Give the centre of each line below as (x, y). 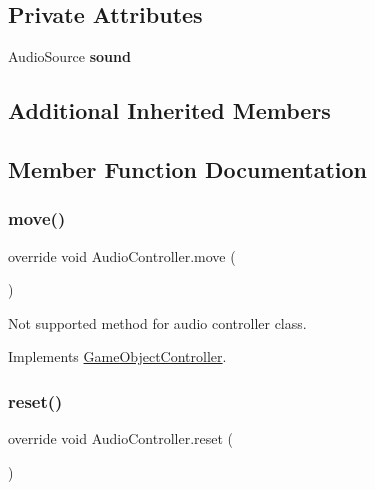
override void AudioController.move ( (122, 255)
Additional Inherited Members (169, 110)
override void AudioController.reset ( (121, 438)
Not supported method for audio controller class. (157, 322)
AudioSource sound (69, 56)
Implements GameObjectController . (117, 356)
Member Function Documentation (188, 168)
